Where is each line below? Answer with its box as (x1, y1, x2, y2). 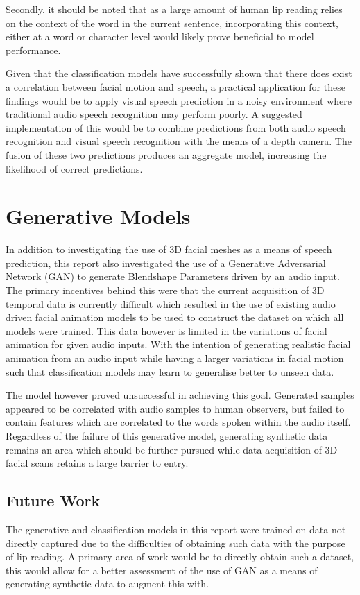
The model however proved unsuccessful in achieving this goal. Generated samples (6, 388, 354, 402)
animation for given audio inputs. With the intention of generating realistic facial (6, 337, 351, 352)
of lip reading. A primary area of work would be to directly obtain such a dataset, (6, 549, 354, 564)
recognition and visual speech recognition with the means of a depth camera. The (6, 134, 352, 148)
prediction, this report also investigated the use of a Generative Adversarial (6, 255, 326, 270)
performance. (6, 42, 61, 57)
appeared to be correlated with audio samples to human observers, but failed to (6, 401, 345, 415)
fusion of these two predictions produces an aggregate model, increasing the (6, 147, 327, 162)
